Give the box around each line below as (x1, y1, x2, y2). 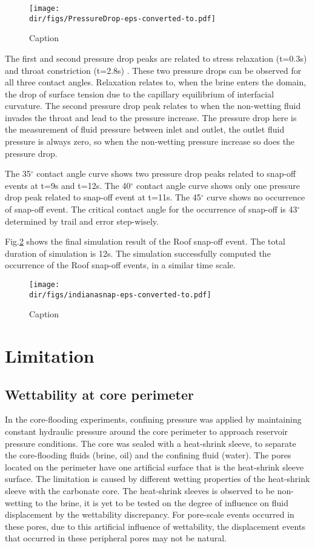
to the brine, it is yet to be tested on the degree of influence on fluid (35, 496, 289, 509)
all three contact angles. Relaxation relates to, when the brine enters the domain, (5, 76, 307, 88)
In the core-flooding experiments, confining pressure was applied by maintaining (5, 413, 302, 426)
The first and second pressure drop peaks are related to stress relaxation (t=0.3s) (5, 51, 307, 64)
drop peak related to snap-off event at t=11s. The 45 (5, 191, 201, 203)
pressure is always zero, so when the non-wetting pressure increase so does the (5, 135, 295, 148)
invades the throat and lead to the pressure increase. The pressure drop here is (5, 111, 297, 124)
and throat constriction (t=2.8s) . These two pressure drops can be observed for (5, 64, 302, 76)
